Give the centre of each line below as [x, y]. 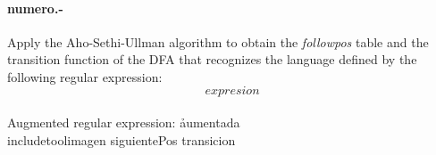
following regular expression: [85, 76]
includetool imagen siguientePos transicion [122, 139]
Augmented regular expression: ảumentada [124, 122]
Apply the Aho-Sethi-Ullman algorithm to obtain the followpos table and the [218, 41]
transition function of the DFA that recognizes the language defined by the [212, 59]
